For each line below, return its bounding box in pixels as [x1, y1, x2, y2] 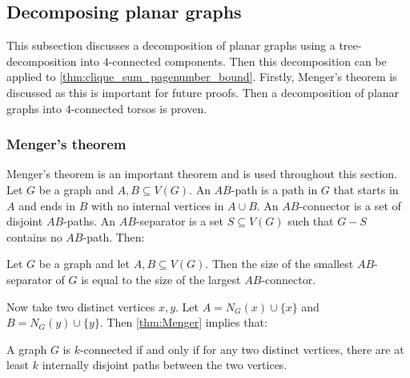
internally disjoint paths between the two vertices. [42, 356, 287, 373]
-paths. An [63, 213, 116, 230]
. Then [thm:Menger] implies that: [99, 314, 267, 331]
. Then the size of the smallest [205, 255, 354, 272]
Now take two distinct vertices [6, 298, 155, 315]
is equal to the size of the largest [81, 270, 241, 287]
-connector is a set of [299, 197, 401, 213]
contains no [6, 228, 62, 245]
